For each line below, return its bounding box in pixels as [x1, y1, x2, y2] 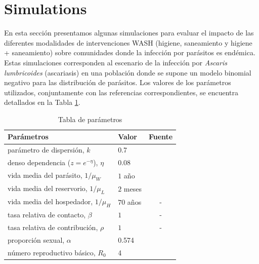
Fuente [149, 131, 173, 142]
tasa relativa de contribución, [8, 221, 98, 232]
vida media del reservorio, [8, 183, 88, 194]
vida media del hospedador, [8, 196, 93, 207]
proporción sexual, [8, 234, 65, 245]
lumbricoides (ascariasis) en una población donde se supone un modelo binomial [4, 67, 251, 78]
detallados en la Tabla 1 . [4, 97, 80, 107]
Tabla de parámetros [58, 114, 122, 124]
